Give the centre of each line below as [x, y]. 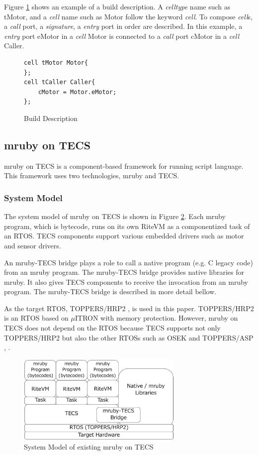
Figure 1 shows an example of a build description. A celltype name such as [117, 6]
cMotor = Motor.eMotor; [77, 92]
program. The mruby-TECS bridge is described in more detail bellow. [110, 291]
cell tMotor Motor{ [56, 62]
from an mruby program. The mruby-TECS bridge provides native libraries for [124, 272]
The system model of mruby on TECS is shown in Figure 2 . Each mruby [115, 216]
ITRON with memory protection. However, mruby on [156, 318]
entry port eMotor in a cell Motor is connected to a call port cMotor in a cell [122, 36]
